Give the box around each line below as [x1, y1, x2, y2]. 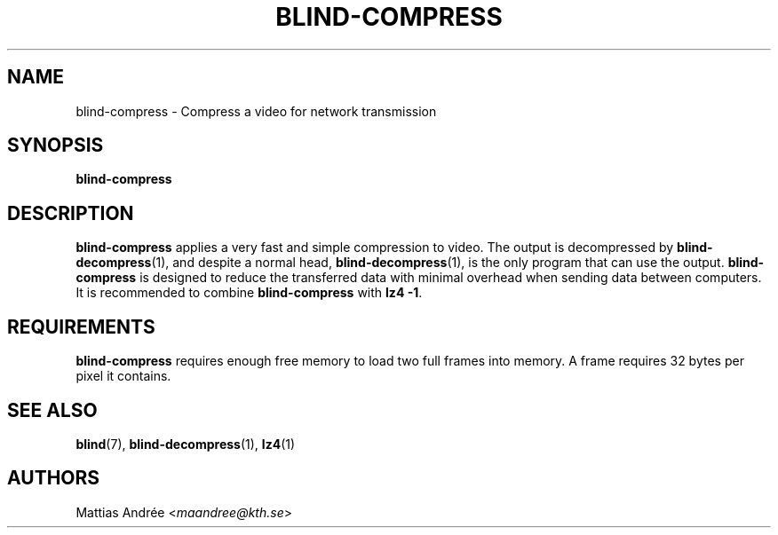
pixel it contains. [75, 368, 171, 384]
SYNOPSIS [7, 134, 104, 157]
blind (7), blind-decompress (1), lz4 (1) [75, 436, 296, 452]
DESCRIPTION [7, 201, 134, 224]
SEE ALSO [7, 398, 98, 421]
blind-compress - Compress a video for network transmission [75, 103, 437, 119]
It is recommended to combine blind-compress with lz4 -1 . [75, 285, 423, 301]
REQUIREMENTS [7, 315, 155, 338]
